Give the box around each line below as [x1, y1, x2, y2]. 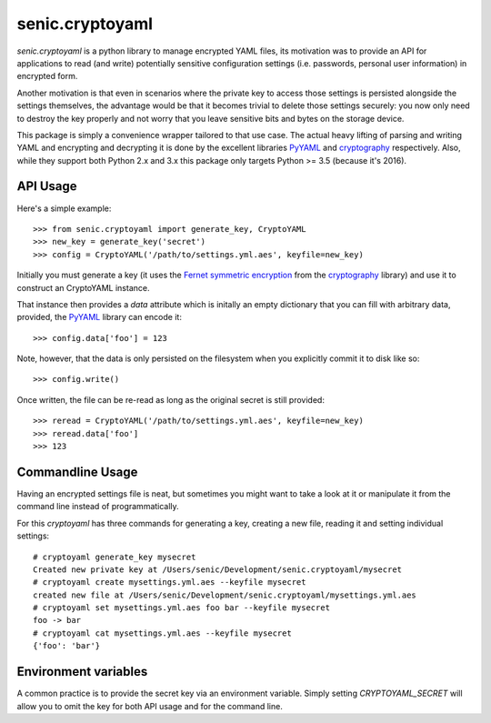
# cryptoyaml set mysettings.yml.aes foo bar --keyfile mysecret [33, 603, 331, 613]
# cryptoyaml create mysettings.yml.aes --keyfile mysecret [33, 577, 306, 587]
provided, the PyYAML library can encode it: [16, 312, 182, 323]
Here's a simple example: [16, 203, 112, 214]
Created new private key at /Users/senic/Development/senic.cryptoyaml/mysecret [33, 564, 403, 575]
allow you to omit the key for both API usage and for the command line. [16, 700, 284, 711]
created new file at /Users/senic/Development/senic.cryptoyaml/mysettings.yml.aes [33, 589, 417, 600]
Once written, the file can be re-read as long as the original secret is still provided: [16, 394, 325, 405]
